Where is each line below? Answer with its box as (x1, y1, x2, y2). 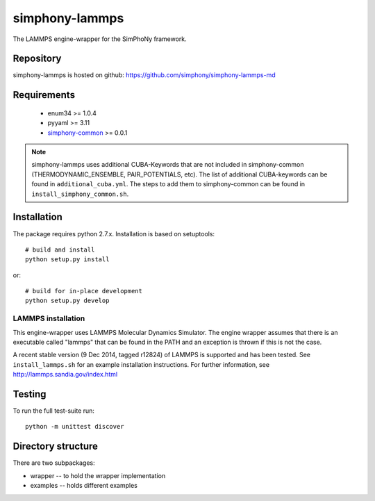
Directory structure (12, 441, 99, 452)
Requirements (12, 89, 76, 101)
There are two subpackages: (12, 459, 95, 467)
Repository (12, 53, 62, 65)
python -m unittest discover (25, 422, 124, 431)
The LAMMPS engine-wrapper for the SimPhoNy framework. (12, 35, 187, 43)
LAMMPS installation (12, 313, 85, 323)
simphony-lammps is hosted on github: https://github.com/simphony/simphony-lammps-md (12, 71, 276, 79)
